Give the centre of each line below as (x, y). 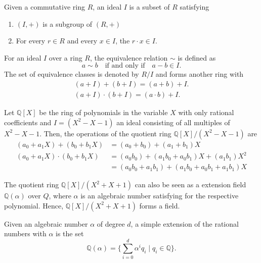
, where (60, 196)
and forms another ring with (200, 74)
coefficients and (28, 122)
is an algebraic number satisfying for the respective (160, 196)
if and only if (125, 66)
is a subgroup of (68, 23)
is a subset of (149, 7)
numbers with (25, 233)
